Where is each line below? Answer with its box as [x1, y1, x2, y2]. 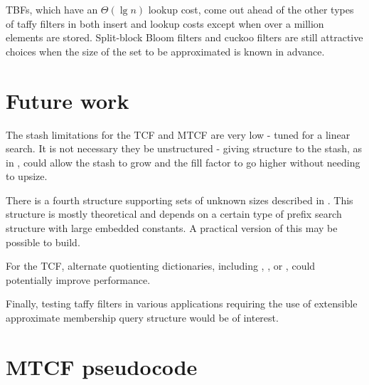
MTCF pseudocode [6, 352, 198, 381]
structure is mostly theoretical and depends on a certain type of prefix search [6, 206, 342, 221]
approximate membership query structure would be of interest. [6, 310, 279, 325]
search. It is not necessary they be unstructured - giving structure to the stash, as [6, 141, 363, 156]
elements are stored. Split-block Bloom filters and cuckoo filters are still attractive [6, 30, 363, 45]
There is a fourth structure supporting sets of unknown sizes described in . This [6, 192, 353, 207]
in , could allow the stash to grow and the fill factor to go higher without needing [6, 154, 360, 169]
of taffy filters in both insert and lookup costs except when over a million [6, 16, 324, 31]
